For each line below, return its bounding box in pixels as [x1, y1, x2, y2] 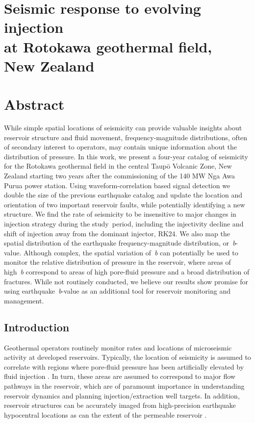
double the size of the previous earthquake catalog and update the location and [4, 190, 242, 200]
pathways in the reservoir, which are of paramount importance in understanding [4, 380, 245, 391]
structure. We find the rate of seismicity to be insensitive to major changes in [4, 209, 236, 219]
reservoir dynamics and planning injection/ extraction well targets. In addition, [4, 390, 240, 400]
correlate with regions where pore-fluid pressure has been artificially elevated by [4, 361, 244, 372]
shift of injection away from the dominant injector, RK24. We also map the [4, 228, 230, 238]
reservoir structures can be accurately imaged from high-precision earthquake [4, 400, 236, 410]
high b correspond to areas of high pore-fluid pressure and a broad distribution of [4, 266, 250, 276]
